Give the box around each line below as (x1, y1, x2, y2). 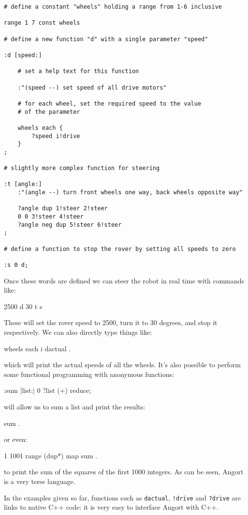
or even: (4, 434, 28, 444)
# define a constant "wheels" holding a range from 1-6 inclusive (4, 3, 222, 10)
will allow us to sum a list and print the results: (4, 402, 146, 411)
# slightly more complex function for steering (4, 165, 160, 172)
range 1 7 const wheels (4, 19, 80, 27)
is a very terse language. (4, 476, 75, 486)
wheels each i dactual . (4, 343, 71, 353)
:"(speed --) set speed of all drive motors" (17, 84, 167, 91)
